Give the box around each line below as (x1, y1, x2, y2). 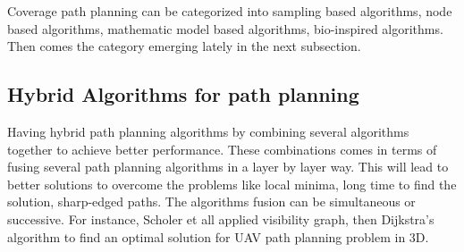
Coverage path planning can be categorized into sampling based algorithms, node (7, 2, 452, 20)
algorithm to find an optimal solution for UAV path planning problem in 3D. (7, 227, 429, 246)
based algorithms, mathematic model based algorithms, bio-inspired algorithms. (7, 19, 443, 38)
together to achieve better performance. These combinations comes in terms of (7, 139, 437, 158)
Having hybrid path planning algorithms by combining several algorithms (7, 122, 409, 140)
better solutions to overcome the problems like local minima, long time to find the (7, 174, 457, 193)
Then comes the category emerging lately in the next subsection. (7, 37, 361, 55)
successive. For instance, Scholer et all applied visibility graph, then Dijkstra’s (7, 209, 434, 228)
